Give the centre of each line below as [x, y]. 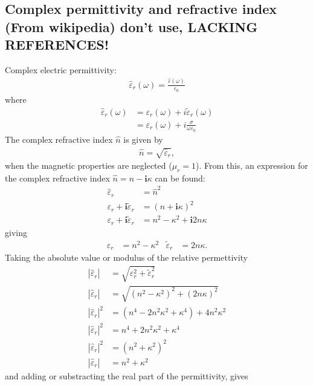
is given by [143, 139]
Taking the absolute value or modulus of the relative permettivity [127, 257]
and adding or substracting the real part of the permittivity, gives [127, 375]
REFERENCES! [57, 44]
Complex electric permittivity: [61, 69]
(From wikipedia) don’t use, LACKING [131, 26]
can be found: [180, 178]
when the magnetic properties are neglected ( [89, 165]
